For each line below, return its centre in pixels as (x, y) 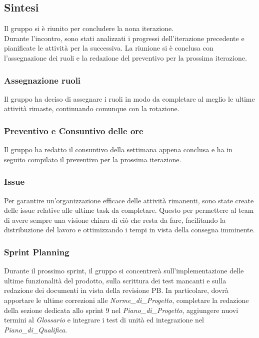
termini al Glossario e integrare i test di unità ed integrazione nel (104, 320)
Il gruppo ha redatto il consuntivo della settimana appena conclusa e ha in (118, 149)
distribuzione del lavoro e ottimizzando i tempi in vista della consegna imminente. (129, 230)
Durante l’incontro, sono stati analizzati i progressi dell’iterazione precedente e (124, 38)
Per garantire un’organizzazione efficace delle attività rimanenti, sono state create (129, 200)
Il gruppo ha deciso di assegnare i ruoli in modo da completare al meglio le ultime (129, 98)
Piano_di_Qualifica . (36, 329)
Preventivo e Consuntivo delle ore (74, 130)
